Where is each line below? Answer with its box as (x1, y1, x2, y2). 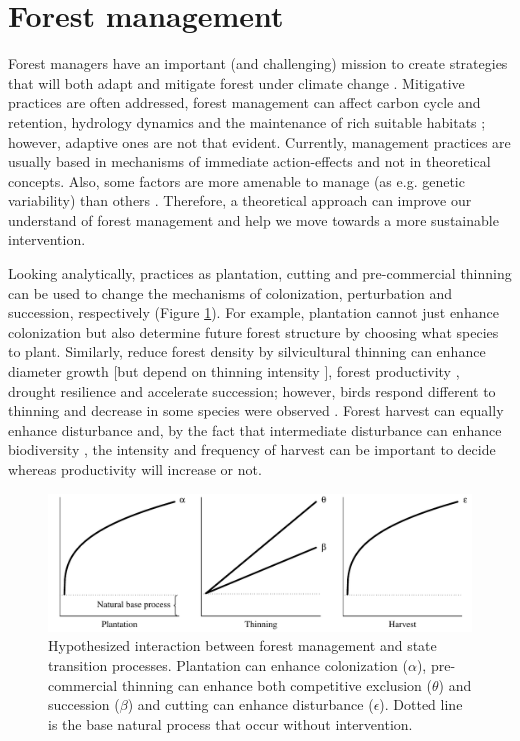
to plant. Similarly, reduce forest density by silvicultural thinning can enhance (8, 341, 486, 362)
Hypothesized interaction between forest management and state (48, 635, 437, 656)
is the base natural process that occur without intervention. (48, 713, 413, 734)
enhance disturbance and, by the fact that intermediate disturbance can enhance (8, 419, 502, 440)
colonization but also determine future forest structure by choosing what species (8, 321, 499, 342)
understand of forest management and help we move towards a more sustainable (8, 209, 499, 230)
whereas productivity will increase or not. (8, 459, 262, 479)
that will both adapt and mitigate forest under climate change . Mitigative (8, 72, 465, 93)
